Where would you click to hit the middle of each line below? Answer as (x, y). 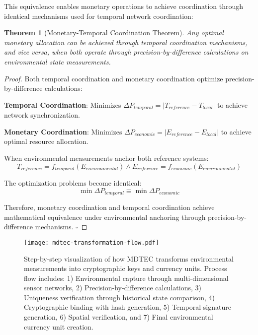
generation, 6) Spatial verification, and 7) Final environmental (119, 317)
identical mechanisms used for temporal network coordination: (99, 16)
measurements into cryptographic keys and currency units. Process (126, 268)
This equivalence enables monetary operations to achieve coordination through (124, 6)
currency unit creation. (59, 326)
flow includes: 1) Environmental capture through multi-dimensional (126, 278)
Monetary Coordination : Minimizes (63, 131)
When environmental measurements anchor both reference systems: (106, 158)
